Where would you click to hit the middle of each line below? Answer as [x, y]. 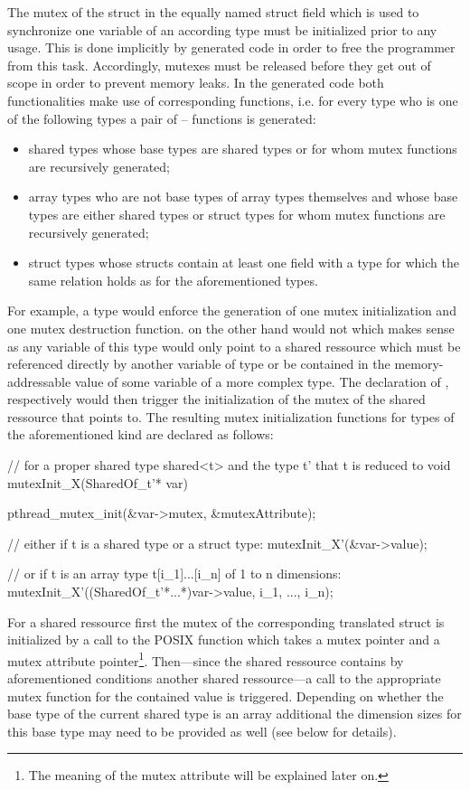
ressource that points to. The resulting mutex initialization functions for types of [231, 416]
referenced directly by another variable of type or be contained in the [199, 364]
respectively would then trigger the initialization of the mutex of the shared [216, 399]
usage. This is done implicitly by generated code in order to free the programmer [231, 47]
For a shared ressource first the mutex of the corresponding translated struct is [226, 621]
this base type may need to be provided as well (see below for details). [202, 731]
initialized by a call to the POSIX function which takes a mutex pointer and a [224, 640]
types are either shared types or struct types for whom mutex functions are [237, 214]
